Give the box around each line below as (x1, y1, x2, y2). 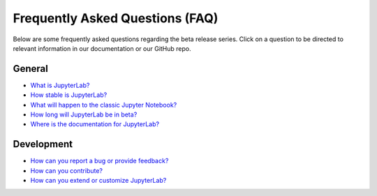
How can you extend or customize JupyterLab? (30, 176, 167, 185)
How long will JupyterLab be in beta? (30, 110, 138, 119)
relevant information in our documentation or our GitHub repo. (13, 44, 191, 52)
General (13, 63, 49, 75)
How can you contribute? (30, 166, 103, 174)
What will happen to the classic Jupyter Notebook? (30, 100, 177, 109)
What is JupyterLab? (30, 81, 90, 89)
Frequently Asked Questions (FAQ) (13, 10, 219, 26)
